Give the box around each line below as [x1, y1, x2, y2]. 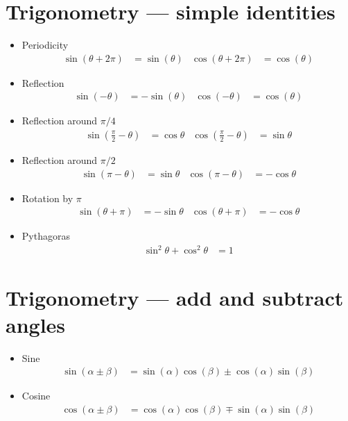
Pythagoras [21, 229, 70, 243]
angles [6, 310, 66, 338]
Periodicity [21, 38, 69, 52]
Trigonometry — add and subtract [6, 283, 344, 311]
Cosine [21, 388, 51, 403]
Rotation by [21, 190, 73, 205]
